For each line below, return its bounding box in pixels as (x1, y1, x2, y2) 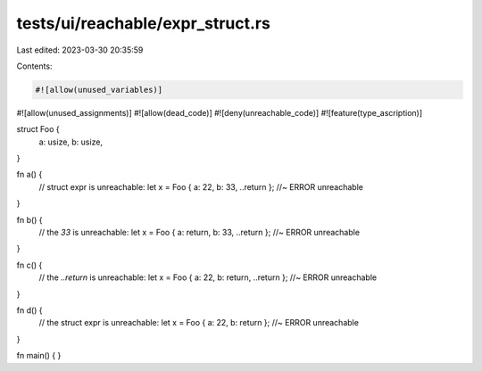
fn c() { (16, 260, 43, 270)
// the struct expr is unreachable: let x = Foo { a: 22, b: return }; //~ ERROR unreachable (38, 317, 359, 328)
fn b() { (16, 214, 44, 225)
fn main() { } (16, 350, 62, 361)
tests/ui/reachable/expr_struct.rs (16, 13, 271, 33)
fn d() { (16, 304, 44, 316)
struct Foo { (16, 124, 60, 135)
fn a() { (16, 169, 43, 180)
